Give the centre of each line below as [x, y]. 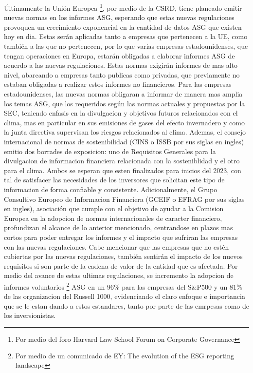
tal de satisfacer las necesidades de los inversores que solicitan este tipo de [114, 180]
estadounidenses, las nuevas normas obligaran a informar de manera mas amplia [123, 94]
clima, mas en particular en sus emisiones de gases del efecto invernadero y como [124, 122]
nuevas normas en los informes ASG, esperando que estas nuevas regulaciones [119, 17]
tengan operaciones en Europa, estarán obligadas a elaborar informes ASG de [119, 55]
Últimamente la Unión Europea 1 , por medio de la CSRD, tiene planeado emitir [123, 7]
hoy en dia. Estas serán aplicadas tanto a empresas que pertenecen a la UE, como [126, 36]
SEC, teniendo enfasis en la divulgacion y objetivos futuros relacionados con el [121, 113]
